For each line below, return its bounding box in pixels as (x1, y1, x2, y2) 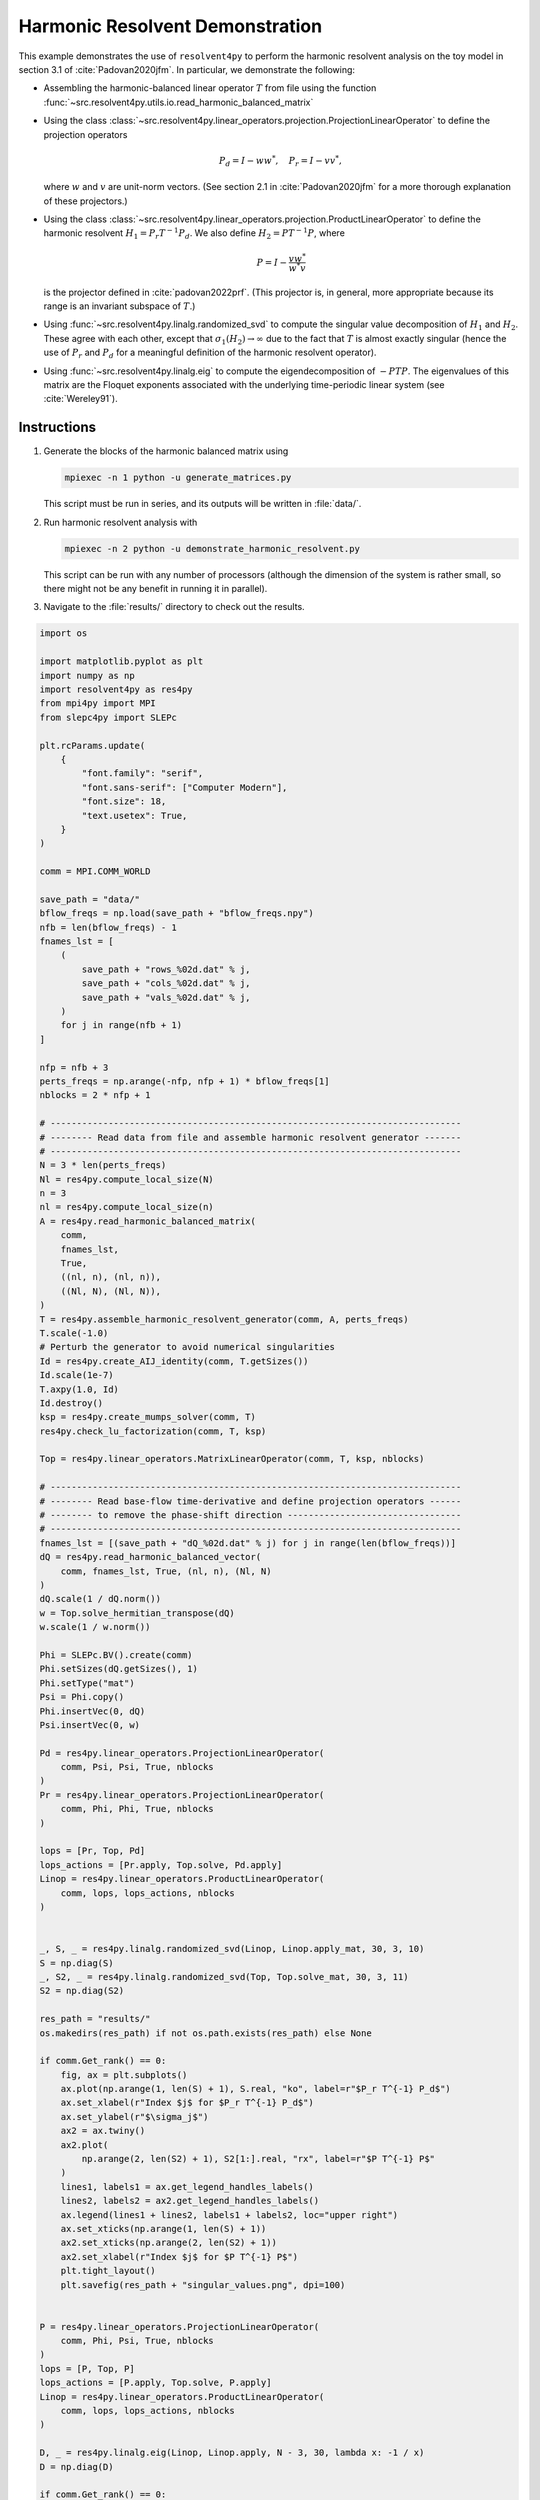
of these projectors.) (43, 195, 129, 207)
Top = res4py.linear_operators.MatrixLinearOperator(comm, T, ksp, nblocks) (39, 1453, 425, 1465)
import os (39, 628, 88, 639)
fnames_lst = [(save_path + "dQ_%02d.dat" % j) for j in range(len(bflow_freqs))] (39, 1537, 457, 1549)
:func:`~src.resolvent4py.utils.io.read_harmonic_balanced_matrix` (43, 96, 314, 108)
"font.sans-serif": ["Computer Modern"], (81, 781, 288, 793)
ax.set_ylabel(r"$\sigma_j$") (60, 2111, 209, 2122)
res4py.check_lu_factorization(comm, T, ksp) (39, 1425, 267, 1437)
